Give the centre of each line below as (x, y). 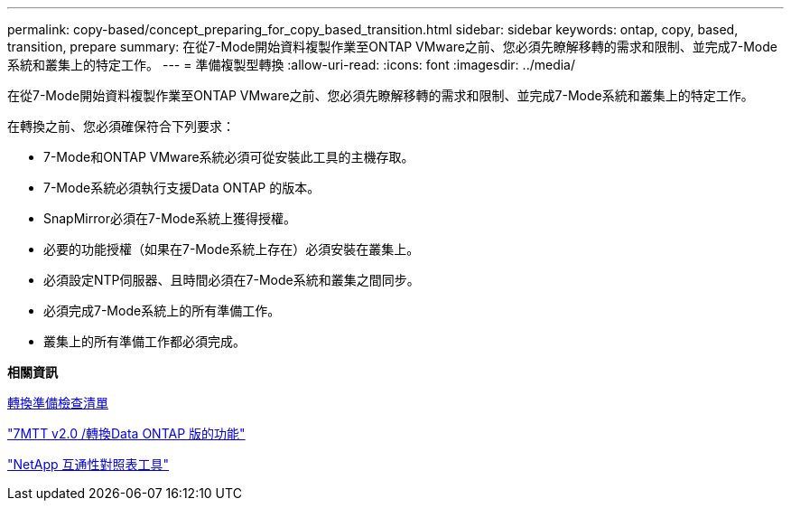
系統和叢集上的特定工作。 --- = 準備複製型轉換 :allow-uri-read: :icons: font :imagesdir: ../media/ (292, 65)
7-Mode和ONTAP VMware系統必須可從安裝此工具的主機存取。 (229, 157)
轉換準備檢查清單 (58, 403)
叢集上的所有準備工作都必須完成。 (144, 341)
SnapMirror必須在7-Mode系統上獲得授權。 (170, 218)
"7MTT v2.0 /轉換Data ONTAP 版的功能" (126, 433)
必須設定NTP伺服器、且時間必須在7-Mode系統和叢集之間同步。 (232, 280)
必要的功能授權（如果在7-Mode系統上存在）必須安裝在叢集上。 (232, 249)
